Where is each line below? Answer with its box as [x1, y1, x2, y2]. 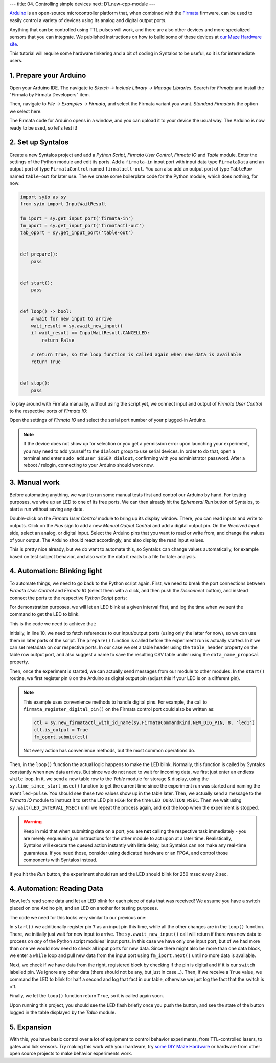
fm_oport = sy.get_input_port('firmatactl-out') [20, 223, 145, 228]
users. [9, 57, 23, 63]
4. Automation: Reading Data [9, 884, 103, 893]
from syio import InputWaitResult [20, 201, 107, 207]
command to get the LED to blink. [9, 611, 80, 617]
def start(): [20, 280, 53, 286]
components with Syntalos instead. [23, 857, 97, 863]
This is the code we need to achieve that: [9, 621, 97, 627]
